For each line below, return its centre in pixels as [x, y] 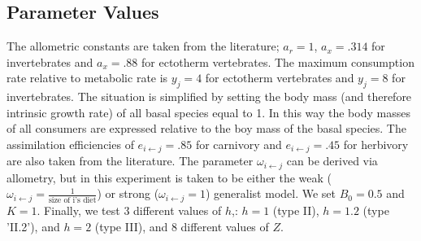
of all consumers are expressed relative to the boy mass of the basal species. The [206, 128]
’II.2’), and [33, 226]
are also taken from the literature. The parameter [130, 161]
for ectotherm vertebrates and [280, 78]
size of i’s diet [72, 200]
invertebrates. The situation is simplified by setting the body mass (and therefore [209, 96]
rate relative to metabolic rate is [87, 78]
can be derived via [332, 161]
